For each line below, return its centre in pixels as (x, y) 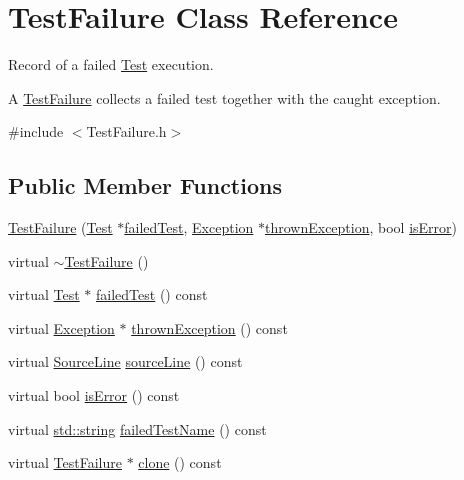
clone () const (180, 462)
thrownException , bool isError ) (361, 227)
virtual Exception (61, 327)
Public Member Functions (145, 185)
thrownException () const (209, 327)
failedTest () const (152, 294)
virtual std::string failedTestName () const (137, 428)
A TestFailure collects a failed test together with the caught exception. (224, 97)
